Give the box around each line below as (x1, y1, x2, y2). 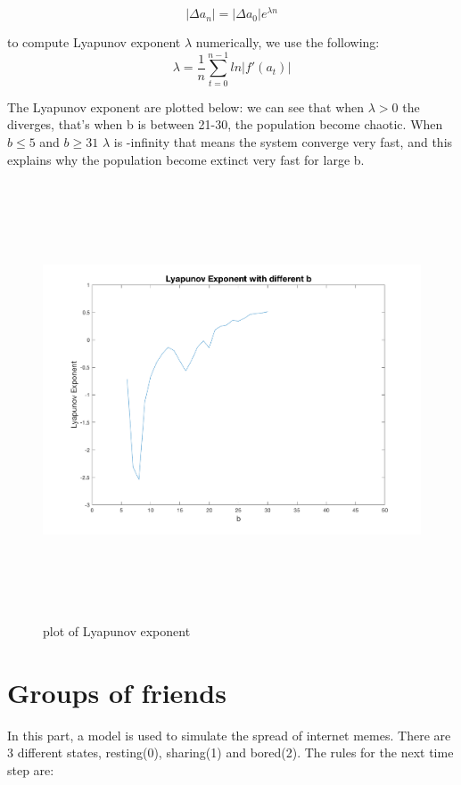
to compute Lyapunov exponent (7, 33, 181, 52)
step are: (7, 761, 54, 779)
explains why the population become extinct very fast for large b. (7, 150, 365, 168)
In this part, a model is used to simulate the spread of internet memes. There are (7, 725, 451, 744)
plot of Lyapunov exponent (43, 622, 191, 641)
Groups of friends (7, 674, 226, 710)
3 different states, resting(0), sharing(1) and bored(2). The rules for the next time (7, 743, 454, 762)
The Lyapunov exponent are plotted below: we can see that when (7, 97, 365, 116)
